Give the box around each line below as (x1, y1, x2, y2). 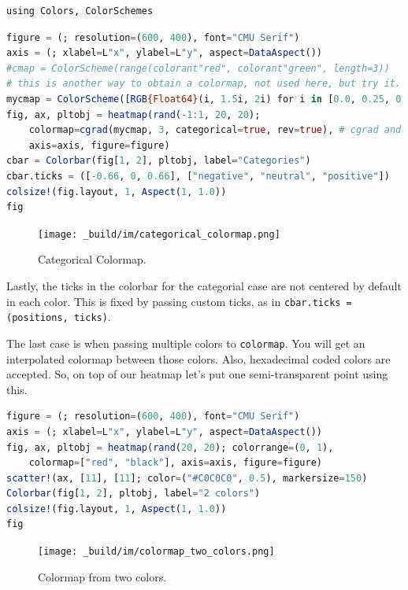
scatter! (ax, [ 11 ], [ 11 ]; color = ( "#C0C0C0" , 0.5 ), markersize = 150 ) (6, 472, 368, 484)
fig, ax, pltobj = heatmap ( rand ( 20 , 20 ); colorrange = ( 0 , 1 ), (6, 441, 334, 453)
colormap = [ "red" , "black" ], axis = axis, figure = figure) (28, 457, 322, 469)
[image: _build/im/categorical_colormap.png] (38, 228, 280, 240)
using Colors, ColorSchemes (6, 6, 154, 17)
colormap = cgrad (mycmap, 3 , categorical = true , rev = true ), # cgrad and (28, 124, 402, 136)
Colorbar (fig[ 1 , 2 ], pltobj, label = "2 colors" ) (6, 488, 261, 500)
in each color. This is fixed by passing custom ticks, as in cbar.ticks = (6, 293, 352, 309)
